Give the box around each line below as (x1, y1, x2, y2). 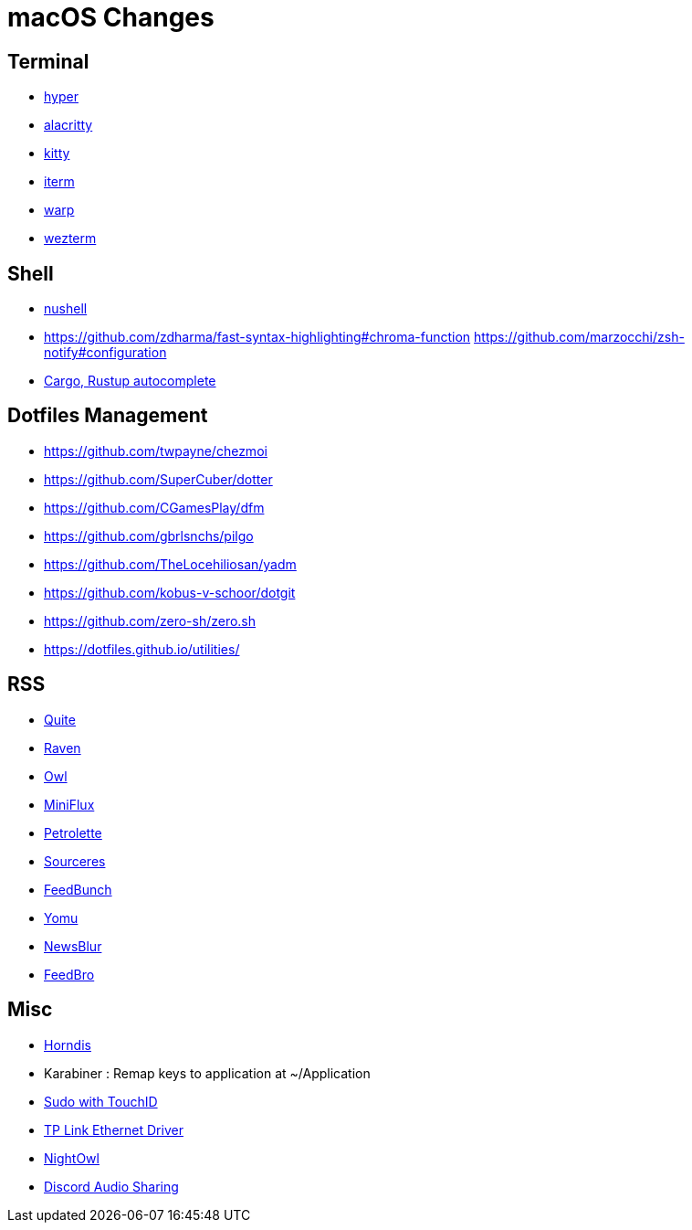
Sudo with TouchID (44, 1093, 158, 1109)
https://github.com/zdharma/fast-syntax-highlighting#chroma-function (44, 329, 471, 345)
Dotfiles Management (7, 404, 208, 428)
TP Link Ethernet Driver (44, 1121, 183, 1138)
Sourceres (44, 853, 106, 869)
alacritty (44, 117, 93, 133)
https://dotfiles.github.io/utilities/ (44, 641, 240, 657)
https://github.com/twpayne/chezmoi (44, 442, 267, 459)
